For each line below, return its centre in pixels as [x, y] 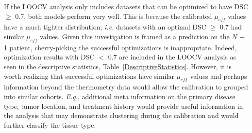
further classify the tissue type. [50, 125]
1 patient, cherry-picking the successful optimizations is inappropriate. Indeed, [120, 47]
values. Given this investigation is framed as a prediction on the [135, 36]
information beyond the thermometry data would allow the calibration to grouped [126, 87]
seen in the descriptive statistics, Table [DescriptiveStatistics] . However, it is [118, 66]
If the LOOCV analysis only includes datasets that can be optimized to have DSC [126, 6]
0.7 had [231, 27]
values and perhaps [218, 76]
